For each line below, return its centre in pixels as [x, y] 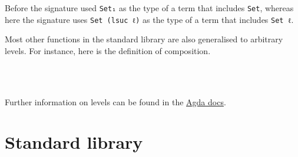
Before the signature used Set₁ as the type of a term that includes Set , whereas [149, 8]
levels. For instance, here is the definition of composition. [108, 50]
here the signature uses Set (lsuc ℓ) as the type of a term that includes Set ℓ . [149, 19]
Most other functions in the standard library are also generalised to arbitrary [144, 39]
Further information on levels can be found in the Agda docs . [115, 101]
